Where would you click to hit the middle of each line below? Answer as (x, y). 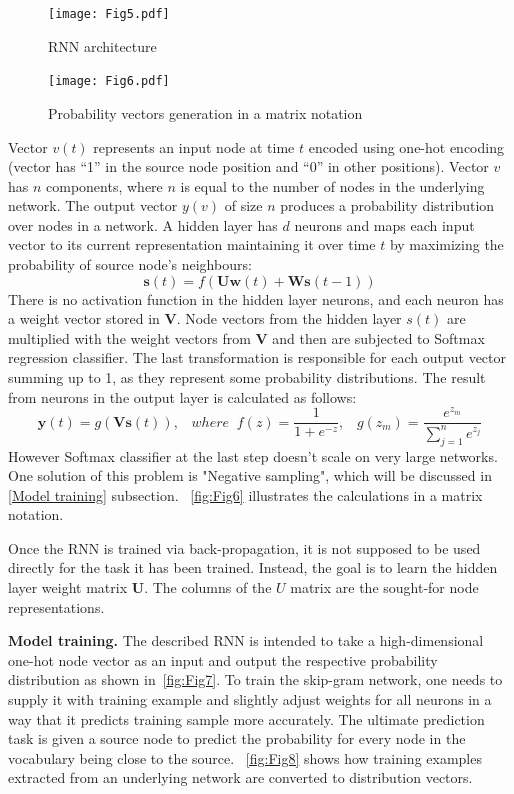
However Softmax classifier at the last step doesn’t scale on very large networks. (253, 455)
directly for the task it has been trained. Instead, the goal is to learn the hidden (253, 567)
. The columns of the (208, 587)
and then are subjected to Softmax (378, 337)
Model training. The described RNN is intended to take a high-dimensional (246, 640)
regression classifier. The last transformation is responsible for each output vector (257, 357)
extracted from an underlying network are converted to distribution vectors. (240, 777)
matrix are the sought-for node (384, 587)
